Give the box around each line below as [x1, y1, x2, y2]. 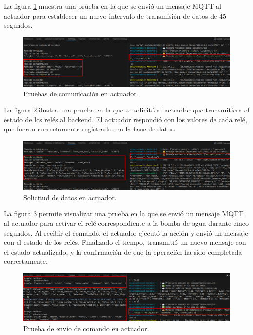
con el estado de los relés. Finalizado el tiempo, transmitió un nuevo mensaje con [4, 237, 246, 247]
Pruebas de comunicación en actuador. [23, 88, 138, 98]
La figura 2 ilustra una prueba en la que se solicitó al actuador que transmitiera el [4, 105, 250, 115]
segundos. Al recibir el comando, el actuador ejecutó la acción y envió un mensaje [4, 227, 248, 238]
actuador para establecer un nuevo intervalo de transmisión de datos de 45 [4, 10, 226, 20]
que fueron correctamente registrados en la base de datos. [4, 124, 175, 134]
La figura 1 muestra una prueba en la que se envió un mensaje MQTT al [4, 1, 221, 11]
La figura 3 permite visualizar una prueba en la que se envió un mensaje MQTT [4, 208, 244, 219]
